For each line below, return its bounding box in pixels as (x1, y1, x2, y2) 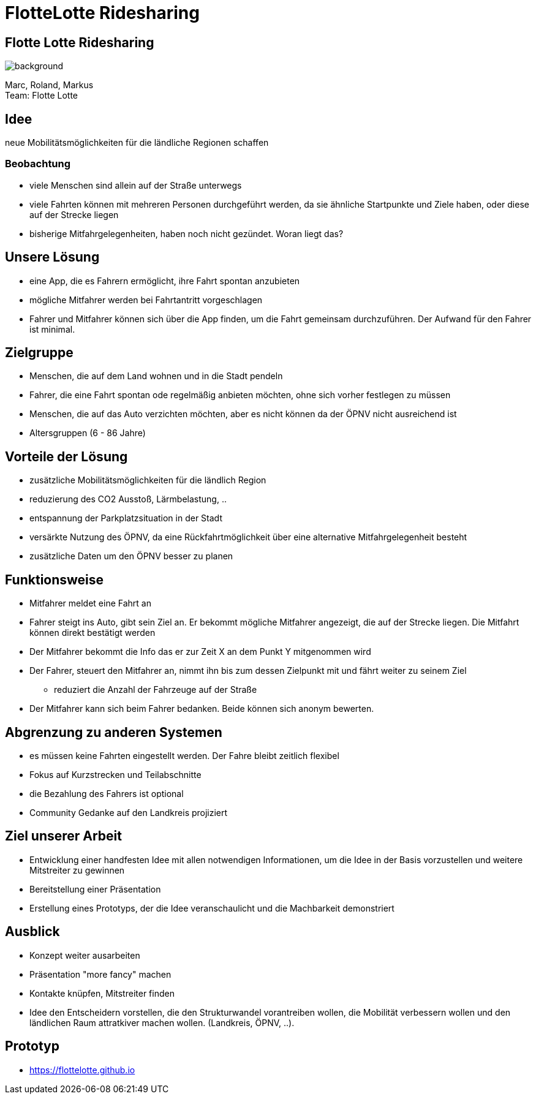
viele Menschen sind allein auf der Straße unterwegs (29, 179, 242, 191)
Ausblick (5, 924, 60, 940)
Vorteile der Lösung (5, 448, 128, 464)
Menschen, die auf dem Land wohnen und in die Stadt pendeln (29, 371, 283, 382)
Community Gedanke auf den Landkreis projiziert (29, 807, 228, 818)
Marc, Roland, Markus (5, 80, 94, 91)
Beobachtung (5, 157, 71, 170)
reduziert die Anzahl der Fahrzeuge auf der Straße (54, 684, 257, 695)
